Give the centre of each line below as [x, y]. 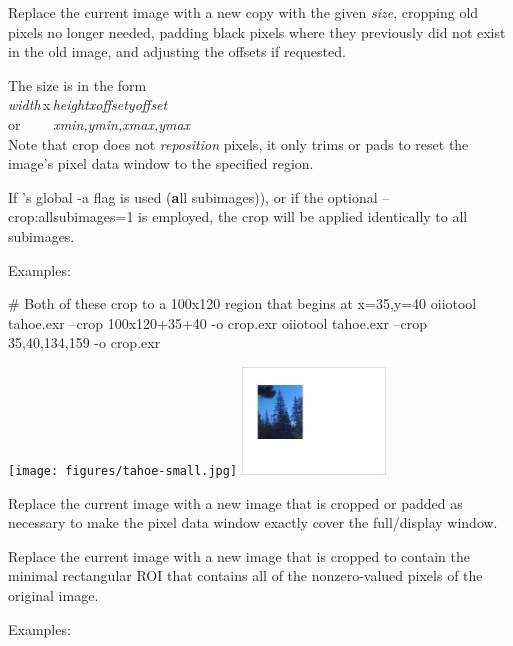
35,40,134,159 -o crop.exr [84, 342]
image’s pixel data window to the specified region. [161, 163]
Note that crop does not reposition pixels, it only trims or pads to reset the [238, 143]
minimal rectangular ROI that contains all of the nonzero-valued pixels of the [245, 575]
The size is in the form [77, 84]
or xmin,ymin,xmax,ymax [99, 123]
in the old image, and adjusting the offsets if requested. [177, 51]
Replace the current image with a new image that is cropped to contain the [239, 555]
